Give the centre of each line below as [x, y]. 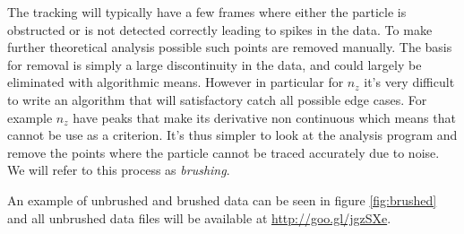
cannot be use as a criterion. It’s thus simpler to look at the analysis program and [232, 135]
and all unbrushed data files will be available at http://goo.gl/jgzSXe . [199, 217]
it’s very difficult [409, 82]
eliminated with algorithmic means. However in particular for [176, 82]
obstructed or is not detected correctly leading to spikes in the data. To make [220, 29]
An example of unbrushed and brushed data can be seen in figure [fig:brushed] [222, 199]
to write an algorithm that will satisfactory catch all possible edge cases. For [217, 99]
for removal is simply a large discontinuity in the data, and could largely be [215, 64]
